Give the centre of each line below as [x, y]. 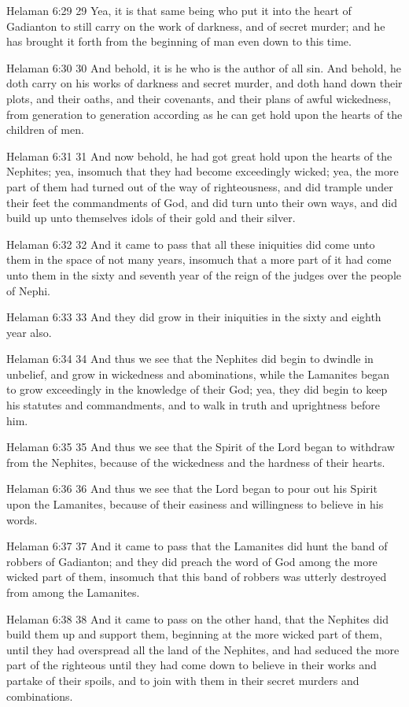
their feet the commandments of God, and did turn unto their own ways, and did [202, 202]
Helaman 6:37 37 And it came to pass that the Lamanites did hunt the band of [197, 546]
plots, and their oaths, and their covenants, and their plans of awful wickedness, [199, 98]
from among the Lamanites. [73, 592]
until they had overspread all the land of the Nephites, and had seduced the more [203, 649]
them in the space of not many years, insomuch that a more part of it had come [199, 259]
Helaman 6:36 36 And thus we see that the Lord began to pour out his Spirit [192, 489]
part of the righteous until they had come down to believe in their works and [192, 665]
